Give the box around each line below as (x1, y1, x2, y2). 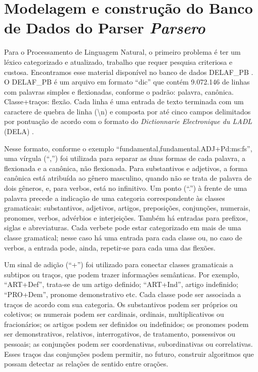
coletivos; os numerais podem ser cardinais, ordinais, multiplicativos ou (4, 309, 224, 319)
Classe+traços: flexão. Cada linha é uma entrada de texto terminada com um (4, 96, 244, 107)
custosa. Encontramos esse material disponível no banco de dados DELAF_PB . (4, 66, 253, 77)
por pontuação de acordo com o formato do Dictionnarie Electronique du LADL (4, 116, 252, 127)
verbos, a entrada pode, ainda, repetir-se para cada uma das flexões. (4, 242, 216, 253)
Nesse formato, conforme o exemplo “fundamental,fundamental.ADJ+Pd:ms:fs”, (4, 143, 252, 153)
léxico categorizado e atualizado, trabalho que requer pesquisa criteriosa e (4, 56, 233, 67)
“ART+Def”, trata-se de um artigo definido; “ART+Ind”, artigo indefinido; (4, 279, 238, 290)
